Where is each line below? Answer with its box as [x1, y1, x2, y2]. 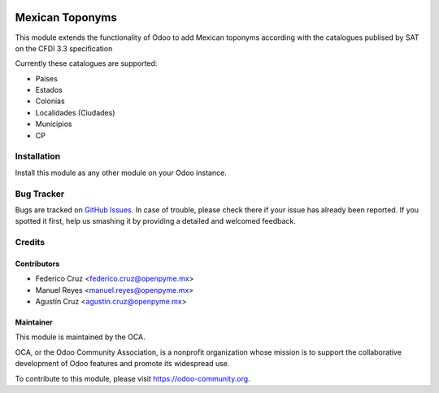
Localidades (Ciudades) [35, 107, 115, 117]
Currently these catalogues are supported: [15, 59, 158, 68]
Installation [15, 151, 61, 162]
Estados [35, 85, 63, 95]
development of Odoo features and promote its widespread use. [15, 359, 230, 369]
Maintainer [15, 317, 53, 327]
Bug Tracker [15, 188, 65, 199]
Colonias [35, 96, 65, 106]
